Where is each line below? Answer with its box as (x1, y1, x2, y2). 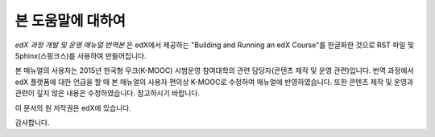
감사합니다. (14, 117, 50, 127)
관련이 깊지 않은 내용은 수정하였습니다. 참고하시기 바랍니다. (14, 88, 201, 98)
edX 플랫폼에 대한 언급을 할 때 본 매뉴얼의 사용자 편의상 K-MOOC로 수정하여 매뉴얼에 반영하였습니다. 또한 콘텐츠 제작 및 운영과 (14, 77, 414, 87)
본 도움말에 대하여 (14, 12, 126, 30)
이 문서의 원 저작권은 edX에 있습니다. (14, 103, 132, 112)
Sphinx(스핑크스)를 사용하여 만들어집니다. (14, 50, 147, 60)
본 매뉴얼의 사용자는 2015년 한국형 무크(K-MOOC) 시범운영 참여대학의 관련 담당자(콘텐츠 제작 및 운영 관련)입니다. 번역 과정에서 (14, 66, 414, 75)
